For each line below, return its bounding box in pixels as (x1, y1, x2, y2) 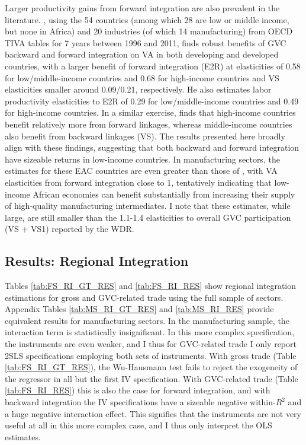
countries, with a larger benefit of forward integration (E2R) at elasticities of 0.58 (5, 59, 301, 72)
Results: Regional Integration (5, 252, 189, 270)
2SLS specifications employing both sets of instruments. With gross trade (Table (5, 349, 297, 361)
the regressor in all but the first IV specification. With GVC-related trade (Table (5, 372, 298, 384)
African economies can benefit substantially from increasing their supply (33, 187, 295, 200)
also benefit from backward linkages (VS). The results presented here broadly (5, 129, 285, 142)
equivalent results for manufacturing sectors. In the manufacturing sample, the (5, 314, 289, 326)
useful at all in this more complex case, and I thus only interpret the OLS (5, 419, 272, 431)
